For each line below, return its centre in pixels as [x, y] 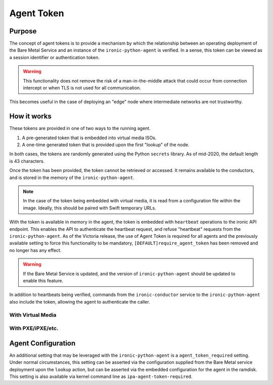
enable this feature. [43, 280]
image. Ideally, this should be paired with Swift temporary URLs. [89, 208]
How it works [30, 116]
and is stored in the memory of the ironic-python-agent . [72, 178]
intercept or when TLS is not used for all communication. [82, 88]
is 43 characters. [27, 161]
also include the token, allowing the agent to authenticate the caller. [80, 302]
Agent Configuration [42, 343]
